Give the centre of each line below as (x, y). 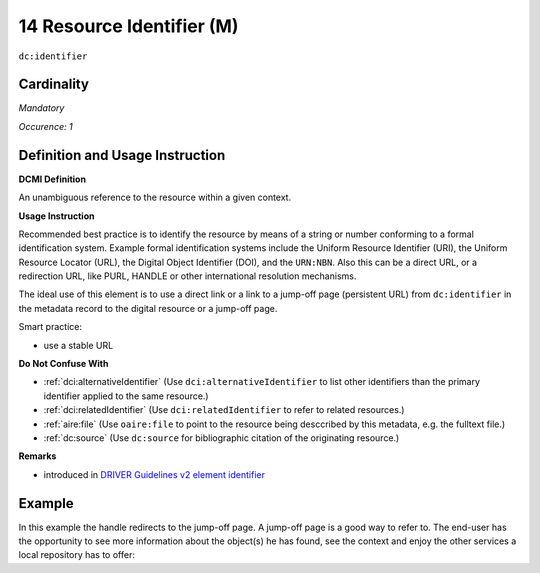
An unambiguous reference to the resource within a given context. (155, 197)
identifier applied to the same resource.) (126, 396)
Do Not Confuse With (63, 364)
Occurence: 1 (46, 126)
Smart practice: (50, 327)
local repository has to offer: (76, 555)
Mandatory (41, 108)
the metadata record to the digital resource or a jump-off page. (148, 308)
